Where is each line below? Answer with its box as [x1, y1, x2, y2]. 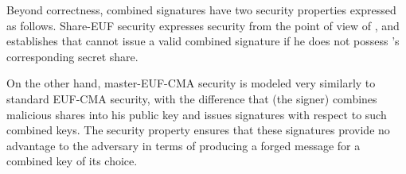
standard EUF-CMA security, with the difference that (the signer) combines [6, 90, 377, 106]
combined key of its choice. [6, 153, 138, 169]
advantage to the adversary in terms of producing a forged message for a [6, 137, 361, 153]
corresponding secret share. [6, 48, 139, 64]
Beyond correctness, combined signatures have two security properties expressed [6, 2, 396, 17]
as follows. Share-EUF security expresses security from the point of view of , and [6, 17, 400, 33]
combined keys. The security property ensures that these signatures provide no [6, 122, 390, 138]
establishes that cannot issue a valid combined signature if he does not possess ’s [6, 33, 400, 49]
